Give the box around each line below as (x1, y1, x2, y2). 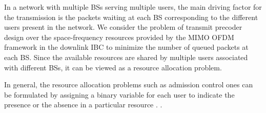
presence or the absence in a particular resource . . (4, 99, 162, 110)
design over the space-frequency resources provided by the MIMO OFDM (4, 31, 234, 42)
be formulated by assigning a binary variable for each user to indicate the (4, 89, 235, 100)
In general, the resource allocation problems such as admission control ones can (4, 79, 253, 90)
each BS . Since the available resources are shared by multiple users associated (4, 51, 248, 62)
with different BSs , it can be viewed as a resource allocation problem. (4, 62, 222, 72)
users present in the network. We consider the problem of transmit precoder (4, 22, 242, 32)
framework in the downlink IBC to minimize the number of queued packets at (4, 42, 249, 52)
